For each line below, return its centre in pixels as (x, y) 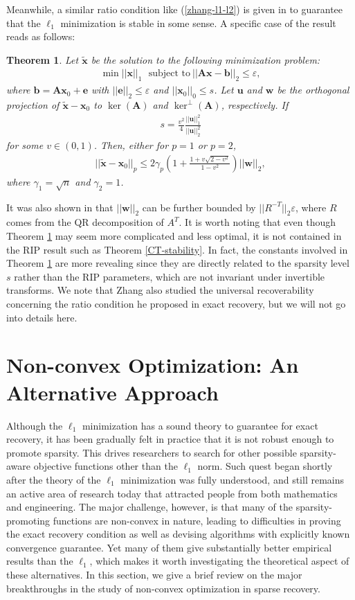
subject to (169, 74)
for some (25, 145)
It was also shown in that (60, 207)
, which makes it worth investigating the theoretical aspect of (219, 561)
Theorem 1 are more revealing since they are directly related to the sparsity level (178, 263)
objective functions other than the (106, 466)
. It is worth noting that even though (257, 222)
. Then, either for (131, 145)
